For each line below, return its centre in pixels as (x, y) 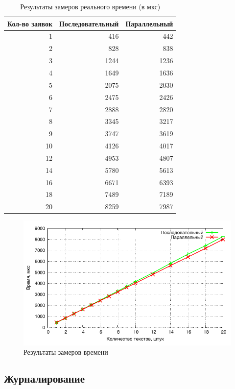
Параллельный (149, 23)
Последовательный (89, 23)
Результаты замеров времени (66, 352)
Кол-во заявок (30, 23)
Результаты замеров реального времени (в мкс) (90, 6)
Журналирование (45, 378)
